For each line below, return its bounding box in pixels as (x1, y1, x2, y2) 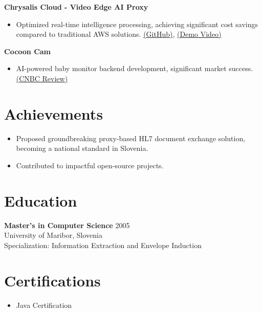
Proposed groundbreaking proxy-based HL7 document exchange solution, (16, 132, 246, 143)
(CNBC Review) (16, 73, 68, 83)
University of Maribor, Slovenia (4, 230, 102, 240)
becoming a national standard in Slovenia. (16, 143, 148, 153)
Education (4, 190, 77, 211)
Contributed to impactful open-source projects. (16, 160, 164, 170)
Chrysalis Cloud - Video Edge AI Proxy (4, 2, 148, 12)
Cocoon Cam (4, 46, 51, 56)
